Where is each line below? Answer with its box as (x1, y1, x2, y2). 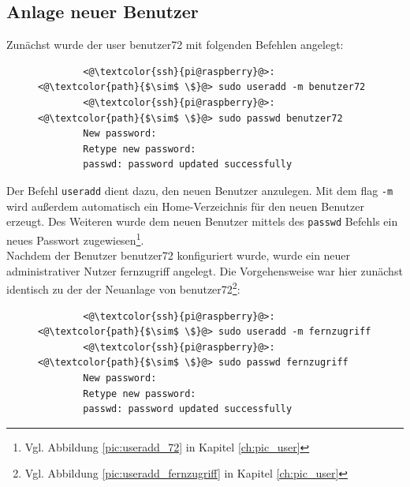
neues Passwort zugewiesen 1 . (6, 229, 144, 248)
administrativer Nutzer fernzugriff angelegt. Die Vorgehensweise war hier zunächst (6, 262, 403, 279)
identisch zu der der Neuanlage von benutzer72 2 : (6, 279, 240, 297)
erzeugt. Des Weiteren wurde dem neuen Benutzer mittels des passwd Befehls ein (6, 213, 398, 230)
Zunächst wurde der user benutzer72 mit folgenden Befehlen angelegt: (6, 36, 344, 53)
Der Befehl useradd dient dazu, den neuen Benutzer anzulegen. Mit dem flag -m (6, 182, 393, 198)
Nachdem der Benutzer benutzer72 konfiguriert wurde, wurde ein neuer (6, 247, 351, 264)
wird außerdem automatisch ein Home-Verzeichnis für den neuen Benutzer (6, 197, 364, 214)
